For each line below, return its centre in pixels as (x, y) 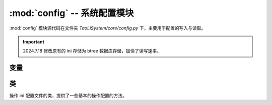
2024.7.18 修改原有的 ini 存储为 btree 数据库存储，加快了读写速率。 (92, 51)
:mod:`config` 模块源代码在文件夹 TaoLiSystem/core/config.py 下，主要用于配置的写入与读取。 (108, 28)
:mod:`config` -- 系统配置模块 (72, 13)
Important (34, 41)
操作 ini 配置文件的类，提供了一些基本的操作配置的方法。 (68, 95)
